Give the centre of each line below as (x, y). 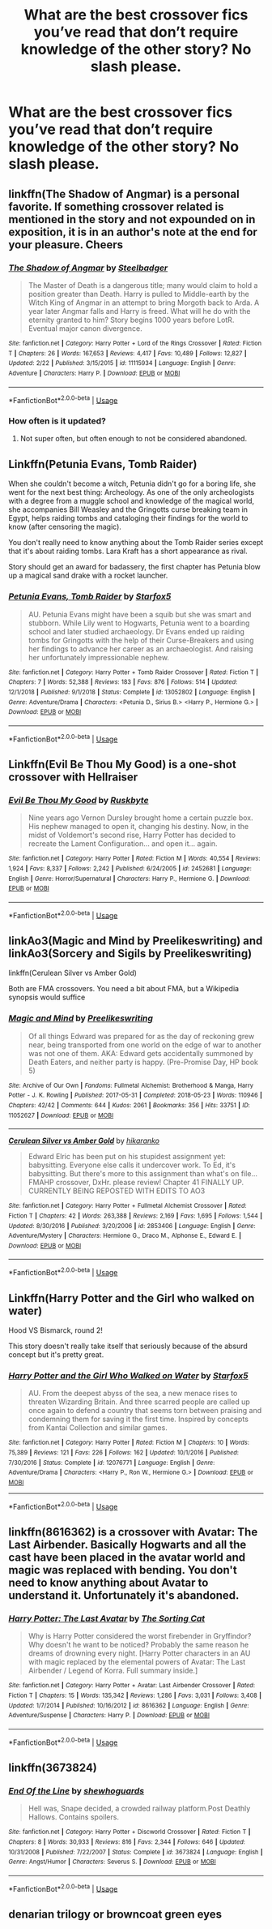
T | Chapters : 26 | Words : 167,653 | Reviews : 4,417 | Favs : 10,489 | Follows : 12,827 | (127, 353)
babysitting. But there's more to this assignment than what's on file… (142, 1174)
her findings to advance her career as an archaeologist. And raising (140, 649)
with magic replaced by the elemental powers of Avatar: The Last (136, 1662)
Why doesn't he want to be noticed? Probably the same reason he (138, 1645)
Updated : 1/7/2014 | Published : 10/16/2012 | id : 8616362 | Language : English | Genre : (129, 1705)
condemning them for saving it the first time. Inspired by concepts (138, 1419)
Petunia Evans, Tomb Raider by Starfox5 (90, 596)
